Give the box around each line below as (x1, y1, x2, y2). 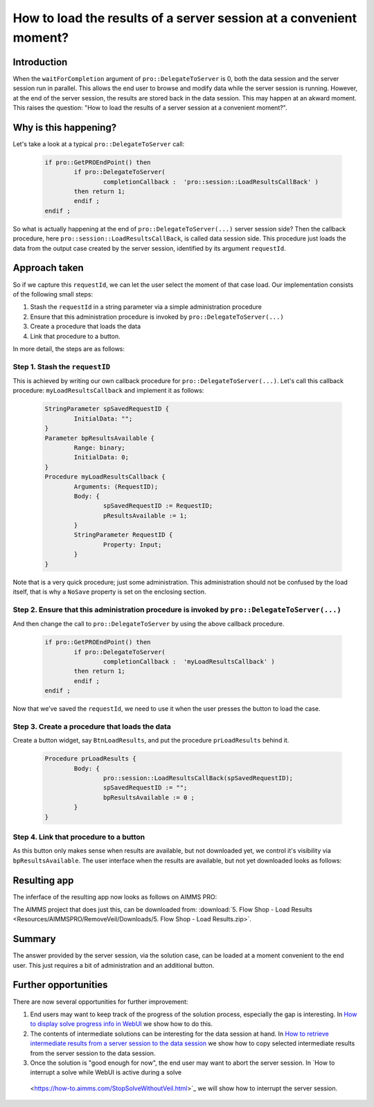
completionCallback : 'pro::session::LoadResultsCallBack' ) (103, 177, 319, 186)
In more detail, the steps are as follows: (12, 344, 125, 353)
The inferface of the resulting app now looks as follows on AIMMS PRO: (12, 892, 217, 901)
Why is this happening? (12, 121, 117, 133)
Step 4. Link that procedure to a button (12, 832, 145, 842)
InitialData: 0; (73, 454, 130, 461)
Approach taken (12, 262, 84, 274)
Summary (12, 933, 56, 945)
